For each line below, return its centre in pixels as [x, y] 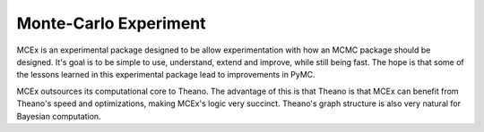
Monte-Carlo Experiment [111, 23]
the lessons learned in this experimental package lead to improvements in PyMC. [166, 75]
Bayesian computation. [59, 116]
